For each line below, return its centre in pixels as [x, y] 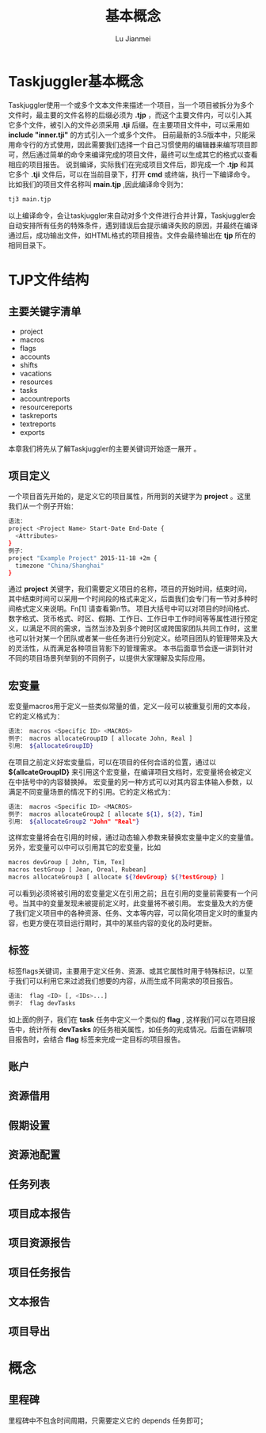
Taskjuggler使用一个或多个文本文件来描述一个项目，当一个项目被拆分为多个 [131, 105]
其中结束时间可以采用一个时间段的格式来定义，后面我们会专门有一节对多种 [129, 599]
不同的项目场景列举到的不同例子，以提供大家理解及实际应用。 [109, 658]
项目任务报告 [40, 1272]
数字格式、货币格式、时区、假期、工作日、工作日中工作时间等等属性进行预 [129, 619]
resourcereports [46, 407]
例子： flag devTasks [42, 1003]
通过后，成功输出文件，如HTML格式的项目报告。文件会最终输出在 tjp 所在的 [132, 235]
